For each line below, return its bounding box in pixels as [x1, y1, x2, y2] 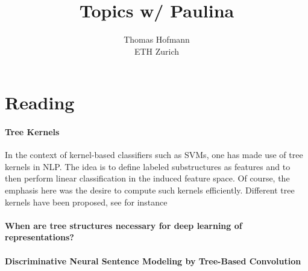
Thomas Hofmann [124, 33, 190, 46]
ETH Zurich [134, 44, 180, 57]
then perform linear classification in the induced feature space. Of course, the [5, 172, 290, 184]
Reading [5, 90, 75, 115]
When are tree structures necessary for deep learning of [5, 219, 242, 231]
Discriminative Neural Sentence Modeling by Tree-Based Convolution [5, 254, 301, 267]
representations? [5, 231, 74, 243]
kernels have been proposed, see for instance [5, 195, 168, 208]
